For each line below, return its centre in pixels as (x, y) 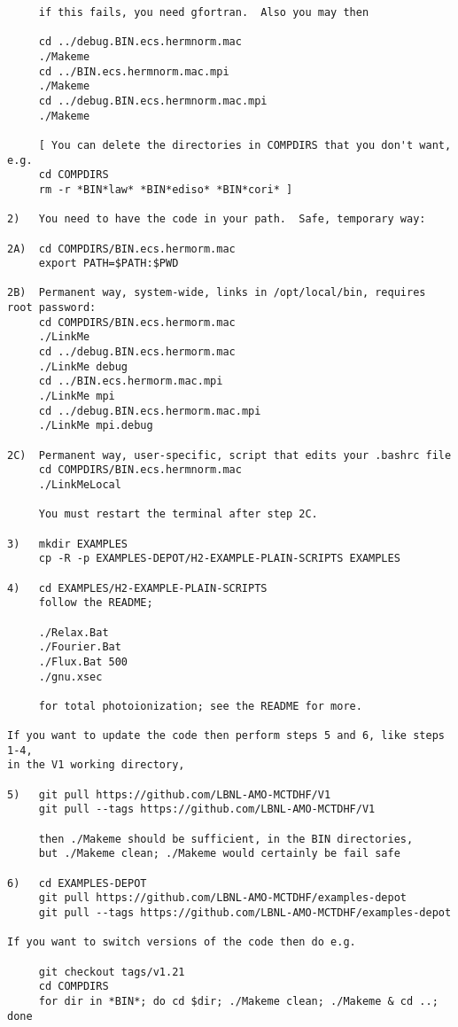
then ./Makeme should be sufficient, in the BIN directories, (226, 839)
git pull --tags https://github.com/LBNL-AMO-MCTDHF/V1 (207, 809)
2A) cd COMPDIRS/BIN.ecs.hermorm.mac (121, 249)
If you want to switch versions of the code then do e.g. (182, 942)
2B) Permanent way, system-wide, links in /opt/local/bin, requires (217, 293)
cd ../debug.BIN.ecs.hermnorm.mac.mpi (153, 101)
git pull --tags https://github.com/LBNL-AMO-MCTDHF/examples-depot (245, 913)
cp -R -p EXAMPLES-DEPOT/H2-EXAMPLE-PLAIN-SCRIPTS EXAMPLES (219, 559)
